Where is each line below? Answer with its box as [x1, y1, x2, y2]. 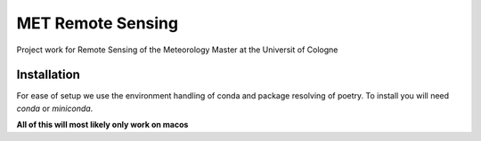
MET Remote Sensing [16, 13, 178, 33]
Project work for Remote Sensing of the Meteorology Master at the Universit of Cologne [16, 44, 338, 55]
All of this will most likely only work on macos [16, 120, 189, 130]
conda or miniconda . [16, 103, 94, 114]
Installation [16, 67, 80, 82]
